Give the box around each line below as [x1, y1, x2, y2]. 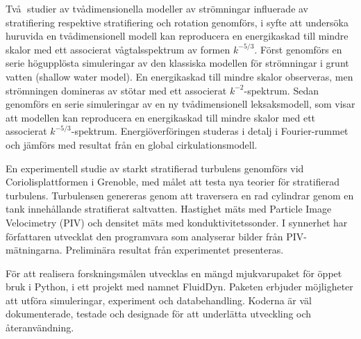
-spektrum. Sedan [244, 83, 319, 97]
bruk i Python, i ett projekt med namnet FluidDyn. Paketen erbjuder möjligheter [6, 279, 353, 294]
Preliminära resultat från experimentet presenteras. [65, 242, 284, 257]
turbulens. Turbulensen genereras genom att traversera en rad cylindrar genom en [6, 188, 354, 202]
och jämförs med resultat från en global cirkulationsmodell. [6, 137, 258, 151]
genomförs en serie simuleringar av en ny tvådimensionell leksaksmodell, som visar [6, 97, 355, 111]
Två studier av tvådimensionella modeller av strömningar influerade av [6, 1, 309, 15]
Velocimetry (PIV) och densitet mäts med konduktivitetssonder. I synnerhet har [6, 215, 348, 229]
